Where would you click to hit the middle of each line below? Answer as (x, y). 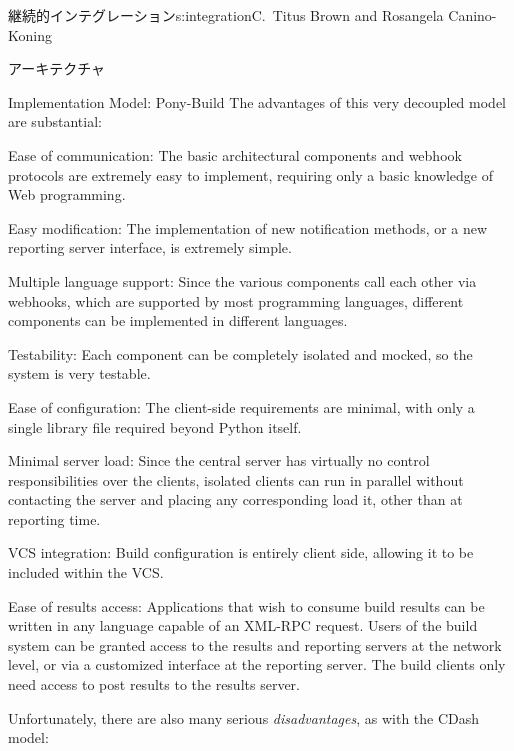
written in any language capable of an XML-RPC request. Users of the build (243, 625)
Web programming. (67, 194)
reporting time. (54, 518)
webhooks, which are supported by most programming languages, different (236, 300)
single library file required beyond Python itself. (155, 426)
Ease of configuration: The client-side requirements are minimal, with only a (241, 406)
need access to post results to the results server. (154, 684)
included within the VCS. (86, 572)
